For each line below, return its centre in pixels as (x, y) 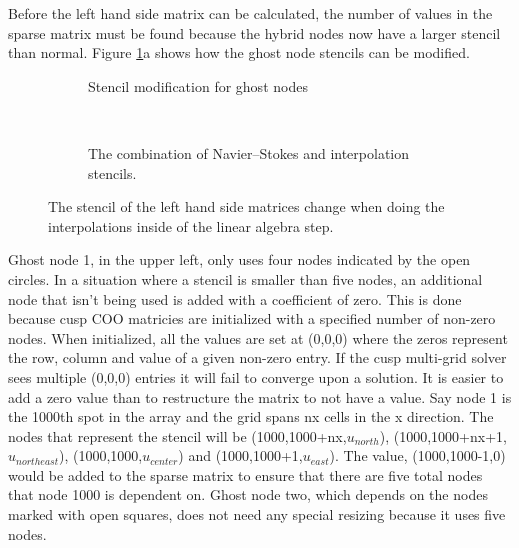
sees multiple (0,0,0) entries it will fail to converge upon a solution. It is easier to (256, 376)
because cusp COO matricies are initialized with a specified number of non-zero (252, 318)
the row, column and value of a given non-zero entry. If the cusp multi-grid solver (257, 357)
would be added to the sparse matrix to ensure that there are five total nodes (245, 474)
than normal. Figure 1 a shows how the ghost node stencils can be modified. (239, 52)
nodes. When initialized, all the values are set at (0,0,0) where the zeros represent (258, 337)
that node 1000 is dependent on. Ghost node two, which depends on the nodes (248, 494)
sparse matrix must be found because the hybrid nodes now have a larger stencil (254, 32)
